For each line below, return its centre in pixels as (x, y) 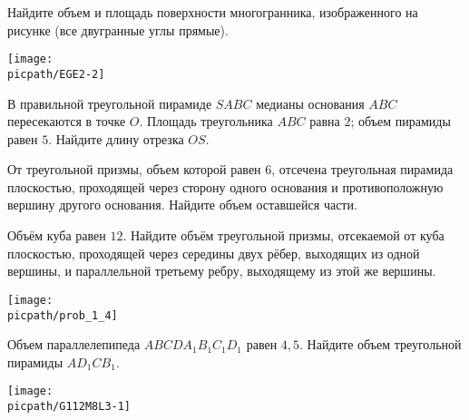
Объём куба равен (57, 235)
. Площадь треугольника (206, 121)
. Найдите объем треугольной (381, 344)
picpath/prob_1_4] (63, 315)
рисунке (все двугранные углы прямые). (118, 29)
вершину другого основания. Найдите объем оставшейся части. (182, 205)
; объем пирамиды (401, 121)
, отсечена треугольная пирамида (362, 169)
